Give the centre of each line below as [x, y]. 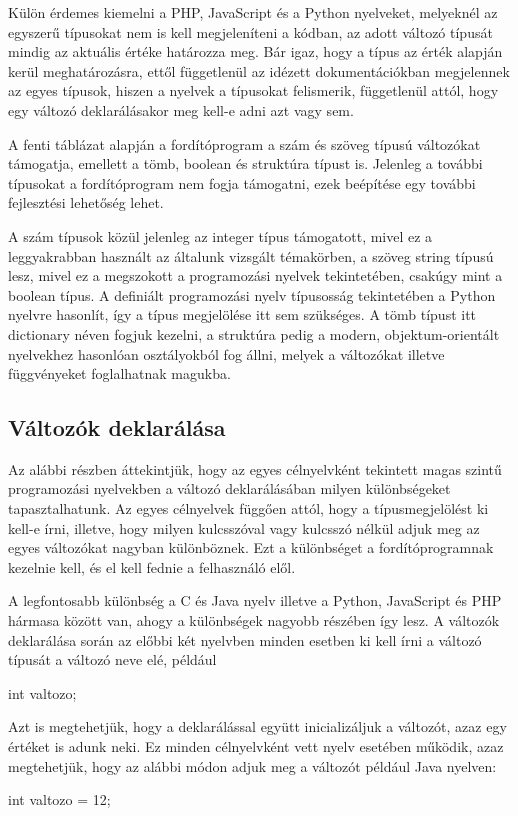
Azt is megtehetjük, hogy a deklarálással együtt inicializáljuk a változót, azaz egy [257, 726]
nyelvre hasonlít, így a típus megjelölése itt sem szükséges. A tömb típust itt [242, 314]
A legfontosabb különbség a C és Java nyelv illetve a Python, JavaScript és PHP [255, 600]
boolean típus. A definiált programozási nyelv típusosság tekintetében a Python [252, 294]
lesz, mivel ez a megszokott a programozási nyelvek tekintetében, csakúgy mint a [255, 275]
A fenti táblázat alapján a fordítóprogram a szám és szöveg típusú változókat [244, 143]
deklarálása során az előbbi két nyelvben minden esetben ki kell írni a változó [245, 639]
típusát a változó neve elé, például [112, 659]
